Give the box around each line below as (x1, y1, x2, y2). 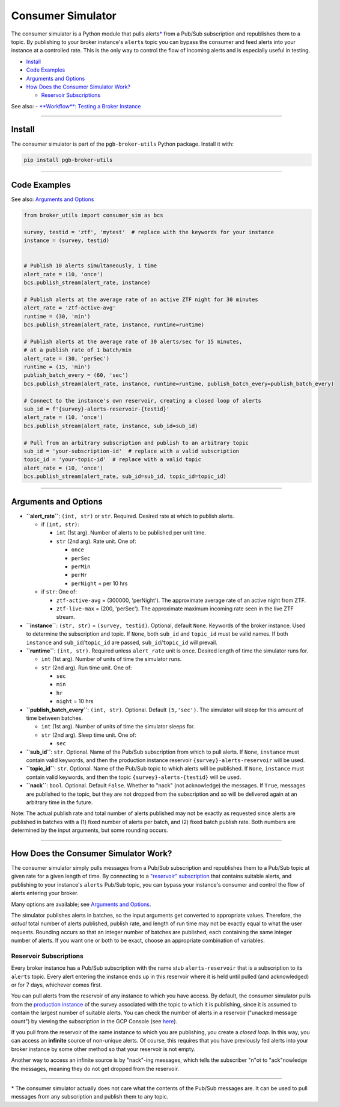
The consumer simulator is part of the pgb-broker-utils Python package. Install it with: (11, 140, 234, 147)
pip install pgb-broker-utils (23, 157, 113, 163)
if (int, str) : (41, 521, 79, 528)
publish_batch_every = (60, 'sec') (23, 372, 129, 379)
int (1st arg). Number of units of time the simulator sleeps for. (41, 723, 195, 730)
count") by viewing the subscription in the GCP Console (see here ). (11, 1017, 178, 1025)
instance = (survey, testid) (23, 237, 110, 244)
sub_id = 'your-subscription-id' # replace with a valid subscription (23, 447, 240, 454)
